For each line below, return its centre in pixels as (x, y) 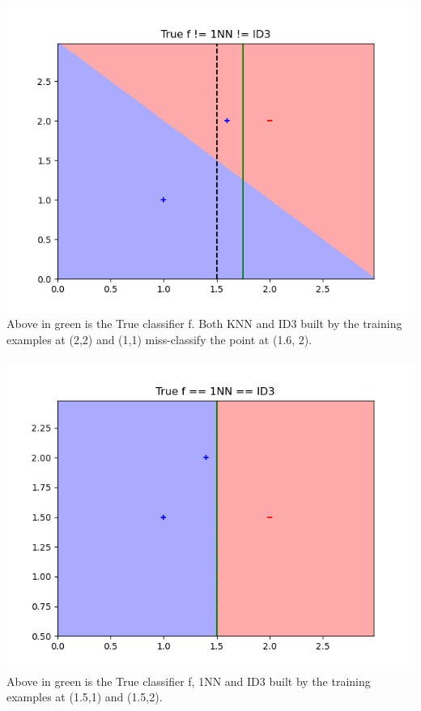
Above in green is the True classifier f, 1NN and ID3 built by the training (189, 681)
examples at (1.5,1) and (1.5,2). (85, 697)
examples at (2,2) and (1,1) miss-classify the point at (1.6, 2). (159, 339)
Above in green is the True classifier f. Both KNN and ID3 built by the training (204, 324)
